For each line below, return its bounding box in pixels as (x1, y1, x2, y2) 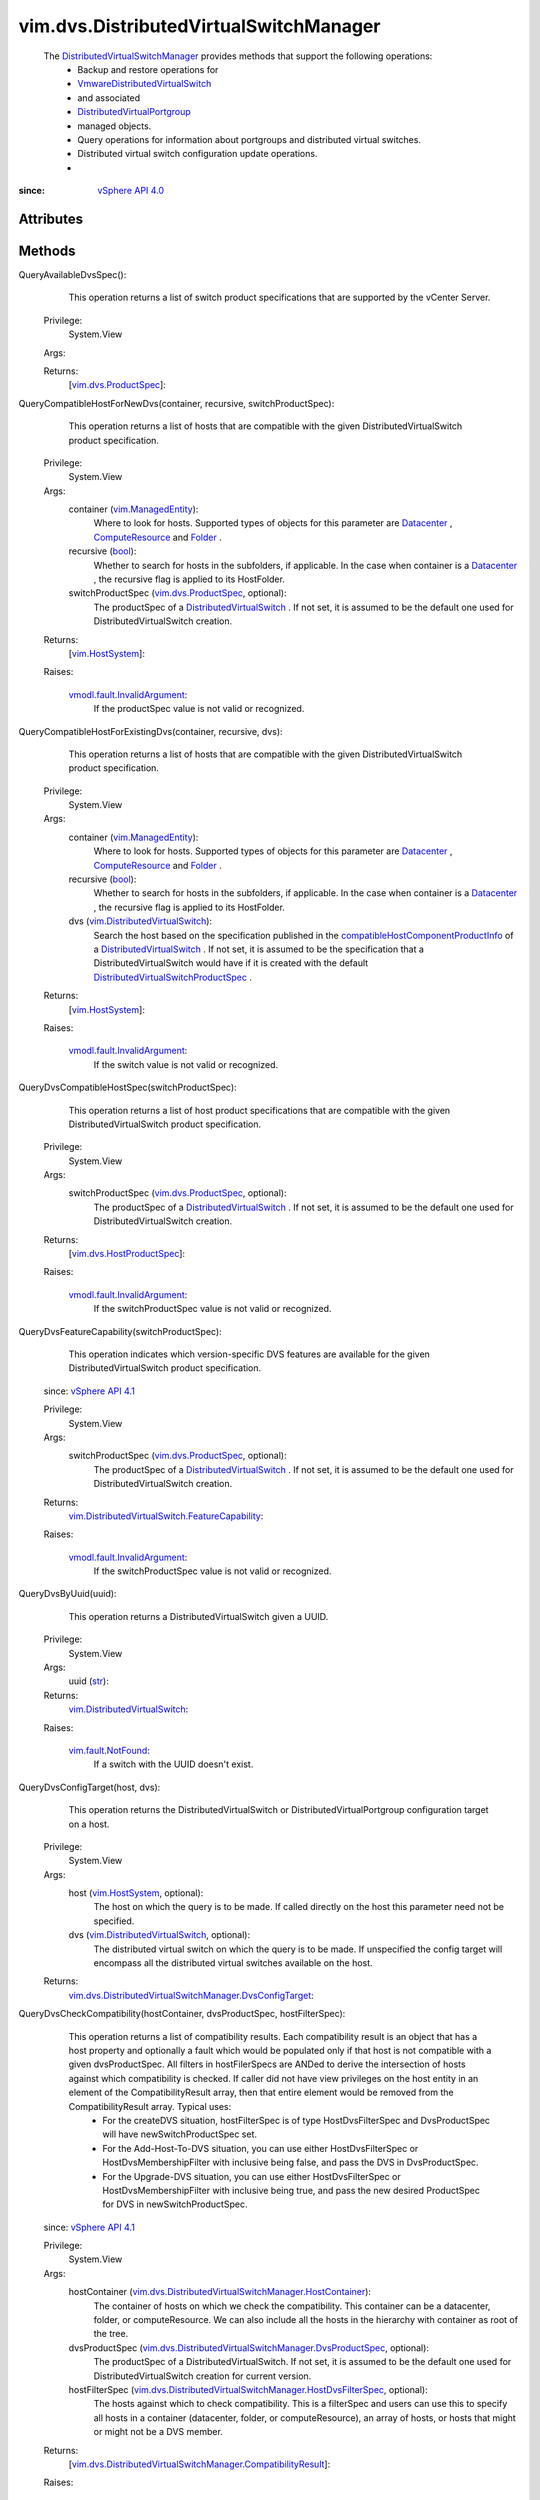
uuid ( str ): (68, 1675, 109, 1687)
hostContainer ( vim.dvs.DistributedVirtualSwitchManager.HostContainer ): (68, 2286, 372, 2298)
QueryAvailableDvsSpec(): (18, 268, 127, 280)
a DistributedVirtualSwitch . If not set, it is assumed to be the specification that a (93, 943, 425, 955)
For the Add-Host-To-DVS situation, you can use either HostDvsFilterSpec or (102, 2142, 419, 2154)
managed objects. (77, 120, 152, 132)
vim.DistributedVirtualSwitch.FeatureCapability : (68, 1510, 264, 1522)
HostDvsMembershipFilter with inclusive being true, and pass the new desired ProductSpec (102, 2184, 480, 2196)
